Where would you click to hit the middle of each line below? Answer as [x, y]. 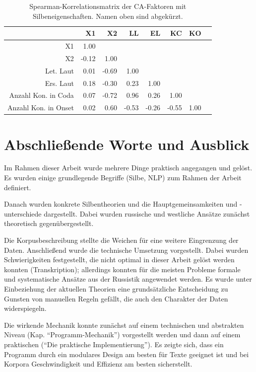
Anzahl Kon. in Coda [41, 95]
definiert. [18, 187]
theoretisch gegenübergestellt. [49, 223]
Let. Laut [59, 70]
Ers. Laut [59, 83]
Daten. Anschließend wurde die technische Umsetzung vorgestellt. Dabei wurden [126, 250]
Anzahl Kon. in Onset [41, 108]
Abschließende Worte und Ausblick [127, 144]
